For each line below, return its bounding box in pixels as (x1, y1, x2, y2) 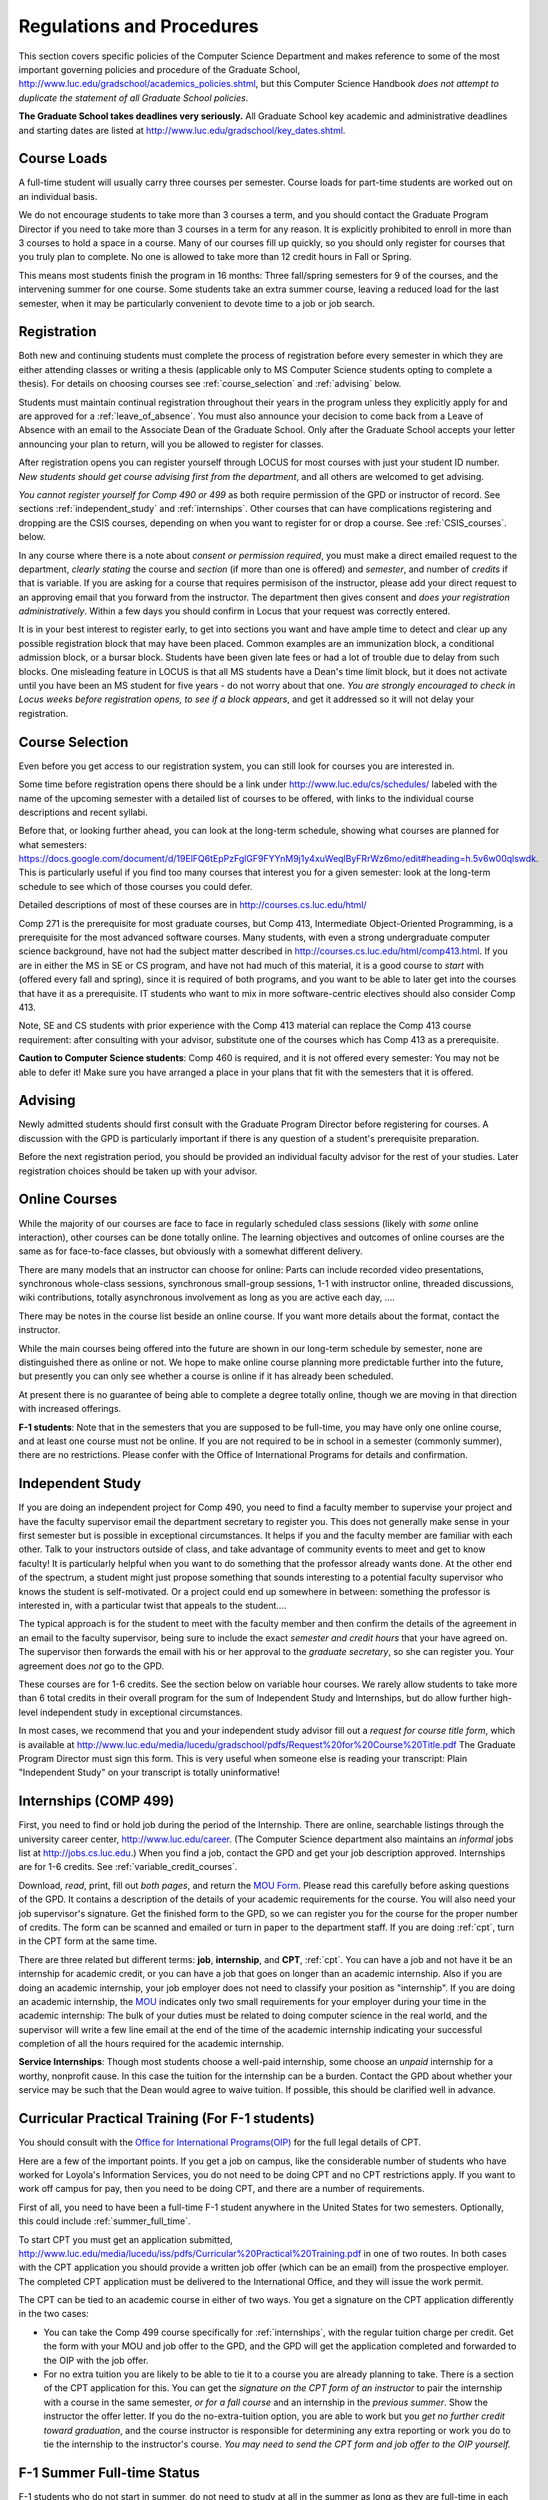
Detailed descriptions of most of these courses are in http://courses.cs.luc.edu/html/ (18, 899, 367, 911)
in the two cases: (18, 2308, 89, 2320)
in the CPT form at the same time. (18, 1935, 157, 1947)
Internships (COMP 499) (18, 1793, 175, 1810)
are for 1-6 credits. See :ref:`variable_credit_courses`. (18, 1861, 238, 1873)
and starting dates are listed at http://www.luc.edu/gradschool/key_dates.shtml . (18, 124, 346, 136)
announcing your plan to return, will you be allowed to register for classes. (18, 438, 324, 450)
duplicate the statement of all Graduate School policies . (18, 91, 249, 104)
